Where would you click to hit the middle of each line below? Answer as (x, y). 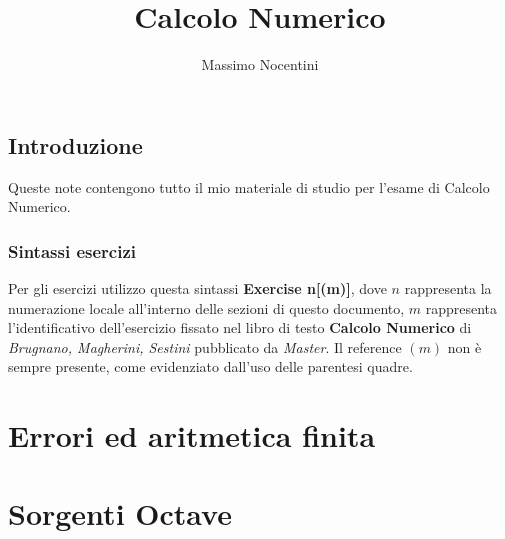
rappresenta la (448, 287)
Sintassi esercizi (72, 250)
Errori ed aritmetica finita (192, 435)
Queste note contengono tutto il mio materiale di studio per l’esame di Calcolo (249, 186)
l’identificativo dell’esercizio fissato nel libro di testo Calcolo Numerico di (240, 327)
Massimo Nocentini (260, 64)
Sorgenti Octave (120, 513)
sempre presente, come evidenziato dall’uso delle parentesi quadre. (210, 366)
